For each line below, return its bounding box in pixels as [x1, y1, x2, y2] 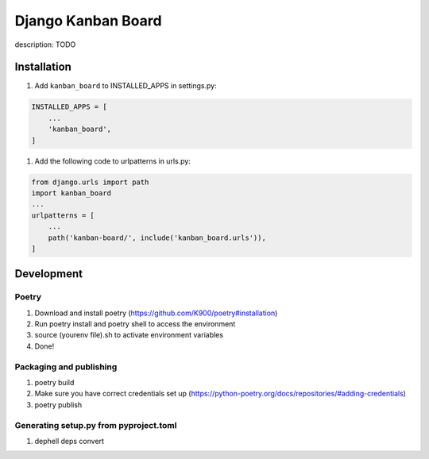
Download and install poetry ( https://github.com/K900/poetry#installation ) [34, 308, 278, 318]
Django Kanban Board [14, 12, 162, 29]
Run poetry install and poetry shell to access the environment [34, 319, 236, 329]
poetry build [34, 377, 75, 387]
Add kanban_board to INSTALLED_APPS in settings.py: [34, 81, 218, 91]
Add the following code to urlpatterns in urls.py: [34, 156, 191, 166]
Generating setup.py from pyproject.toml [14, 419, 177, 430]
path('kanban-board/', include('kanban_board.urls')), [48, 233, 266, 242]
